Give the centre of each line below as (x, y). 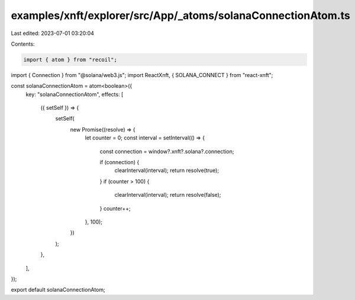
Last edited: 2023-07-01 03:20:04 (53, 33)
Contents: (23, 44)
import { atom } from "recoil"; (70, 60)
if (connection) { (120, 162)
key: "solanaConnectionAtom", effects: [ (75, 94)
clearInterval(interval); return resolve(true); (167, 170)
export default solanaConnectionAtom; (58, 290)
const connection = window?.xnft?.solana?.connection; (167, 151)
